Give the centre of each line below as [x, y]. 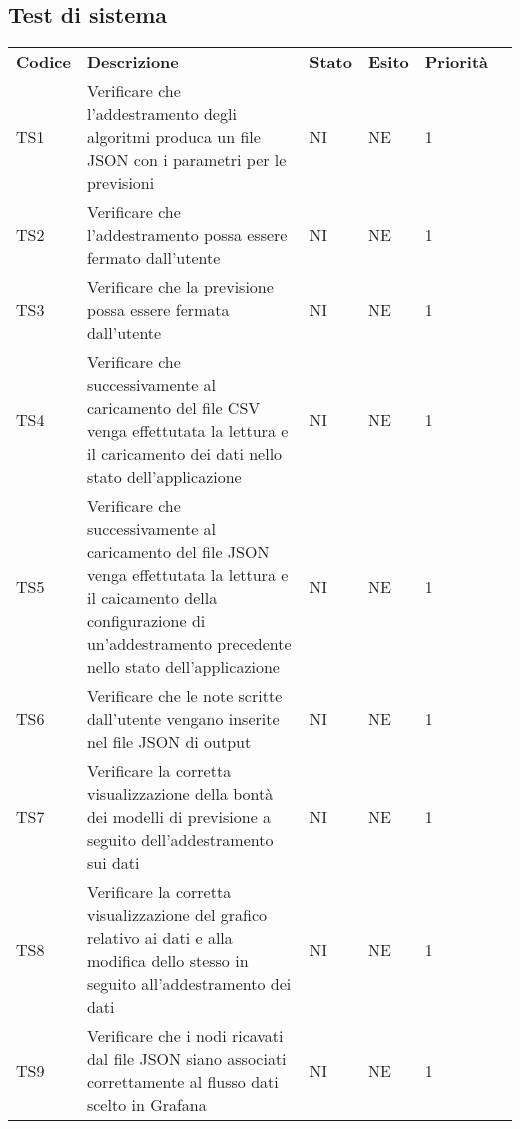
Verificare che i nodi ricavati [185, 1036]
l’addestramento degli [161, 114]
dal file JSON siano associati [186, 1059]
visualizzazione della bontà [180, 794]
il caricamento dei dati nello [184, 454]
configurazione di [146, 621]
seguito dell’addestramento [180, 840]
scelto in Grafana [146, 1105]
